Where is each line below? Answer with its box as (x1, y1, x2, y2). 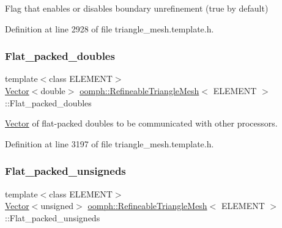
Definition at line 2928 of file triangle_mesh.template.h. (5, 22, 214, 35)
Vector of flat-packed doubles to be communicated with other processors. (5, 117, 278, 130)
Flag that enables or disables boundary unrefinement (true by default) (5, 2, 269, 14)
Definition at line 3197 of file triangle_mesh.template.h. (5, 137, 214, 150)
